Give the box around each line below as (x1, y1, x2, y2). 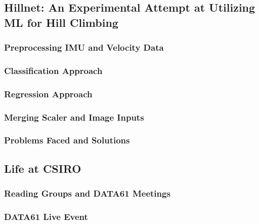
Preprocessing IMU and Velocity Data (4, 41, 164, 54)
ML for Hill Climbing (4, 14, 118, 30)
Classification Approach (4, 64, 103, 77)
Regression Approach (4, 87, 93, 100)
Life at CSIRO (4, 160, 81, 176)
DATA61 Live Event (4, 210, 88, 222)
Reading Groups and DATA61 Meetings (4, 187, 170, 200)
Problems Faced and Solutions (4, 134, 130, 146)
